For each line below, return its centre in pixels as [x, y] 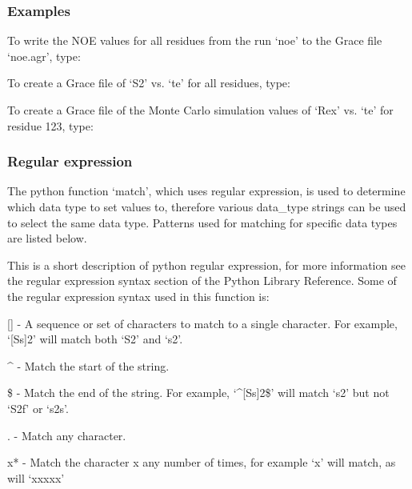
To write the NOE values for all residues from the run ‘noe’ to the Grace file [195, 40]
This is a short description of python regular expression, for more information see [206, 265]
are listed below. [47, 238]
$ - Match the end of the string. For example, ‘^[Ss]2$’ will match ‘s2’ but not [198, 393]
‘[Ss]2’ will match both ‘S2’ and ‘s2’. [95, 339]
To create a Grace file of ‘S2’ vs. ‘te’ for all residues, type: [149, 83]
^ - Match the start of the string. [88, 365]
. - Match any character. [67, 435]
